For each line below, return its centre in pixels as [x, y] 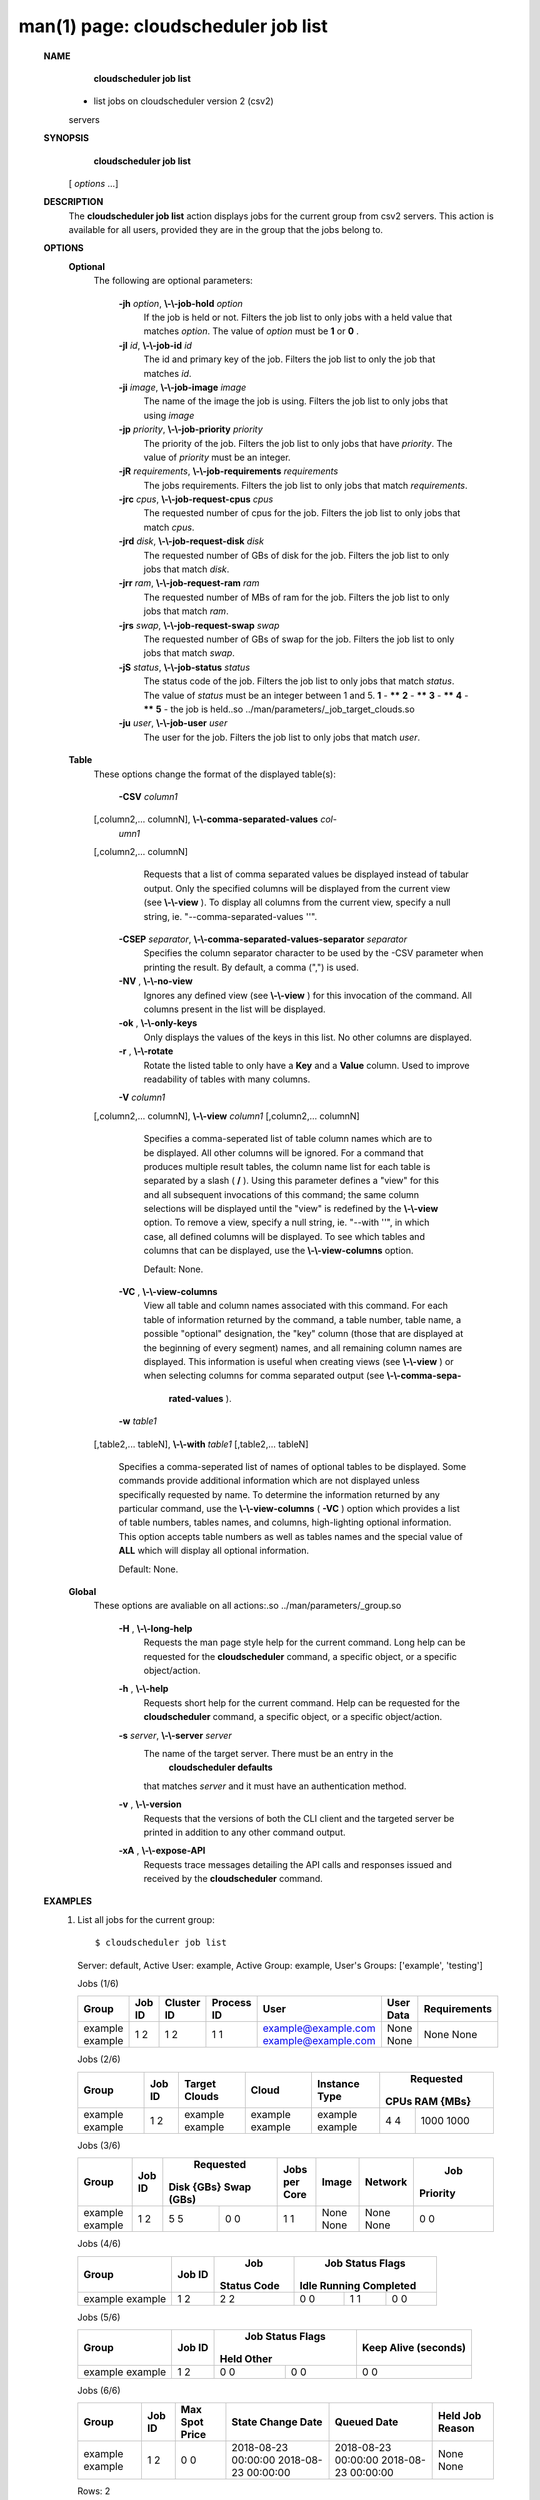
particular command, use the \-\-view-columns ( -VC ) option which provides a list [289, 1509]
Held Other [246, 2358]
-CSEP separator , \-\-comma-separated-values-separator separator [263, 939]
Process [231, 2003]
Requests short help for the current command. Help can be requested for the [301, 1702]
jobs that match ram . [186, 611]
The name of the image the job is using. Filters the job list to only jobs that [296, 401]
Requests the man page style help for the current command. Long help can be [304, 1642]
